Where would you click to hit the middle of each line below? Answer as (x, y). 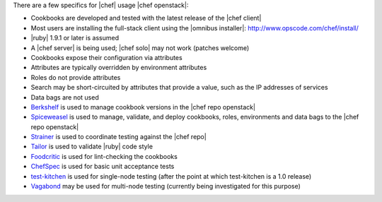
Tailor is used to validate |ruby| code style (92, 147)
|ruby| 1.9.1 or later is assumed (75, 38)
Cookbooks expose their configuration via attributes (107, 57)
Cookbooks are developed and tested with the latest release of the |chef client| (146, 18)
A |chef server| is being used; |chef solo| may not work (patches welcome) (140, 48)
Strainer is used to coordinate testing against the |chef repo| (118, 137)
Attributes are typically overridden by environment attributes (119, 68)
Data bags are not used (65, 97)
